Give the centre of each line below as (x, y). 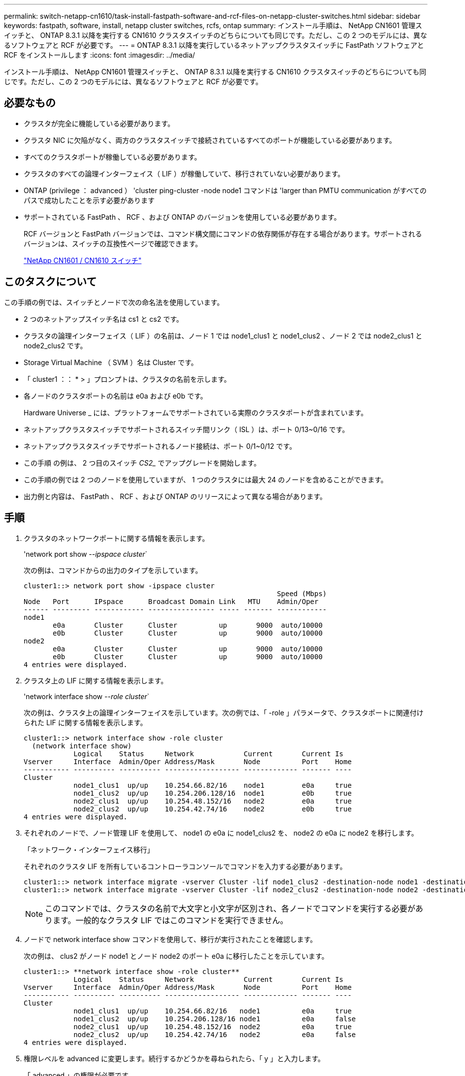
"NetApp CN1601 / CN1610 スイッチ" (83, 260)
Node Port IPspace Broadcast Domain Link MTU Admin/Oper (171, 601)
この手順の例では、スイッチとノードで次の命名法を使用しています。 (114, 302)
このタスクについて (50, 282)
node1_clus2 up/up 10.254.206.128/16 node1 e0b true (213, 793)
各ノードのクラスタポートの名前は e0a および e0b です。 (116, 396)
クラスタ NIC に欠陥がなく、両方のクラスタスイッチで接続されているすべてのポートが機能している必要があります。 (210, 140)
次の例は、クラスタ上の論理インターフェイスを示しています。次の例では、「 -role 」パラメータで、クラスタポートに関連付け (224, 712)
